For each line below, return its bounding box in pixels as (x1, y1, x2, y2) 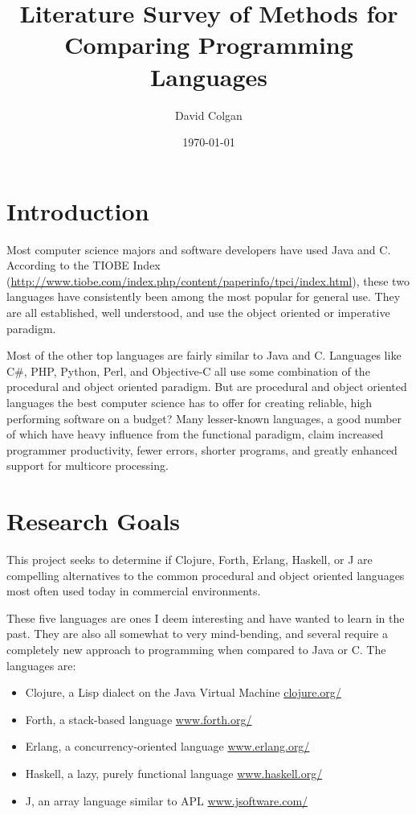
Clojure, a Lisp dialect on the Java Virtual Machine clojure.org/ (25, 684, 341, 701)
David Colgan (175, 106, 243, 123)
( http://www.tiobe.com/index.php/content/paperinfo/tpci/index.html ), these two (6, 272, 410, 289)
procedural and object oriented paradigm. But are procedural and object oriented (6, 378, 407, 395)
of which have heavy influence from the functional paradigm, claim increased (6, 426, 384, 442)
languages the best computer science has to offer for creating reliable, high (6, 393, 373, 410)
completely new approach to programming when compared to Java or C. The (6, 641, 386, 658)
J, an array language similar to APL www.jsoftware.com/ (25, 792, 308, 809)
